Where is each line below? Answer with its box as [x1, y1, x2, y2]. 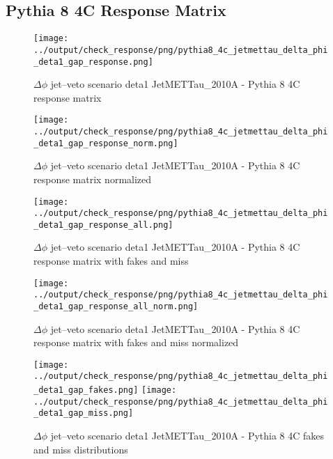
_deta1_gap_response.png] [33, 56, 153, 67]
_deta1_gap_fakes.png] [33, 385, 139, 396]
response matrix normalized [33, 171, 152, 186]
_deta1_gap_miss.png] [33, 408, 134, 419]
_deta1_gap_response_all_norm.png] [33, 301, 199, 311]
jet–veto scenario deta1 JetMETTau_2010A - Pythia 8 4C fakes [50, 428, 325, 443]
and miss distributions [33, 442, 128, 456]
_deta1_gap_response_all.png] [33, 219, 173, 230]
